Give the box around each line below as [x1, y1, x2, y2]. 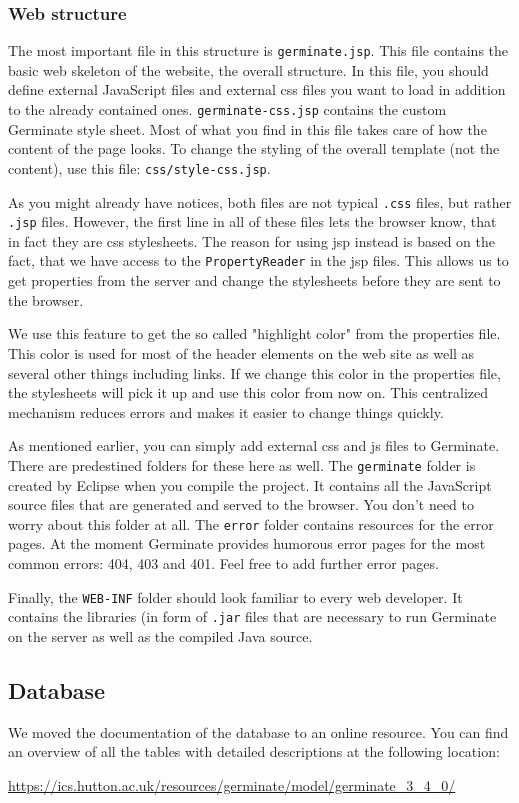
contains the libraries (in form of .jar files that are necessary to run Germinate [8, 606, 497, 627]
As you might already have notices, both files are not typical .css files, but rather [8, 191, 512, 212]
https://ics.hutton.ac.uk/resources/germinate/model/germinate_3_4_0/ [8, 774, 456, 795]
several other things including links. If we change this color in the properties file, [8, 362, 501, 383]
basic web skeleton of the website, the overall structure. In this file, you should [8, 59, 489, 80]
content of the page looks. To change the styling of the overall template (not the [8, 138, 500, 159]
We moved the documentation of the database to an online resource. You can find [8, 721, 509, 742]
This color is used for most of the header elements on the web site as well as [8, 342, 475, 363]
